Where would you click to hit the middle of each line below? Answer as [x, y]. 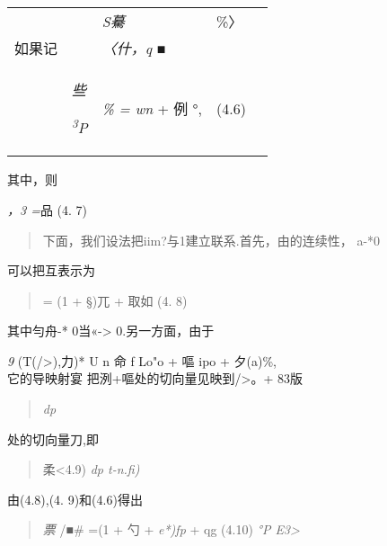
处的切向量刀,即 [53, 439]
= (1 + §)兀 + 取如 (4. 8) [115, 300]
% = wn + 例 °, [152, 109]
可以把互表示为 [51, 270]
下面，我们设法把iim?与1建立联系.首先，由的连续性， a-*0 [211, 240]
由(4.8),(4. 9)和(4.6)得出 [75, 499]
